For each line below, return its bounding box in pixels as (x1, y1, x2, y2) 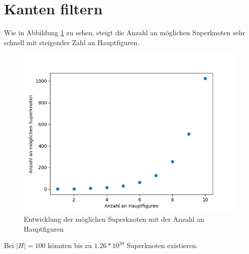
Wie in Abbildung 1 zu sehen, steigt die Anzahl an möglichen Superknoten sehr (4, 27, 246, 38)
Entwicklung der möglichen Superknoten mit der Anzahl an (24, 213, 204, 224)
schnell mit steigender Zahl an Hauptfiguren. (4, 37, 140, 47)
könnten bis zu (48, 240, 92, 251)
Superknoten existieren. (127, 240, 198, 251)
